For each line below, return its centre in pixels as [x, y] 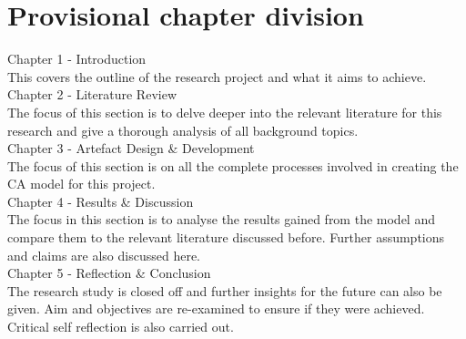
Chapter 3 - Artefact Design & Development [131, 148]
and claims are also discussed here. [104, 255]
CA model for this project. [81, 184]
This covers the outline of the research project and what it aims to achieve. [217, 76]
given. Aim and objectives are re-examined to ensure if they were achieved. [216, 308]
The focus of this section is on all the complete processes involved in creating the [233, 165]
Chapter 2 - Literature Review [92, 94]
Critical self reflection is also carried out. [121, 327]
